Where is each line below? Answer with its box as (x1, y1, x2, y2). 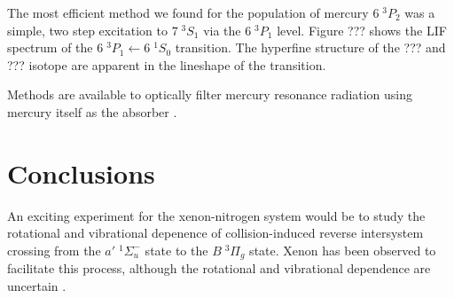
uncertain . (7, 276, 67, 294)
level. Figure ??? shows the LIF (277, 20, 447, 39)
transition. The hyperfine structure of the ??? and (175, 38, 446, 57)
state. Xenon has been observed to (249, 240, 436, 259)
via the (203, 20, 241, 39)
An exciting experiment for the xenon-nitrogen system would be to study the (7, 206, 426, 224)
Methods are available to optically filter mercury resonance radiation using (7, 85, 413, 104)
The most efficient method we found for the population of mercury (7, 4, 369, 21)
